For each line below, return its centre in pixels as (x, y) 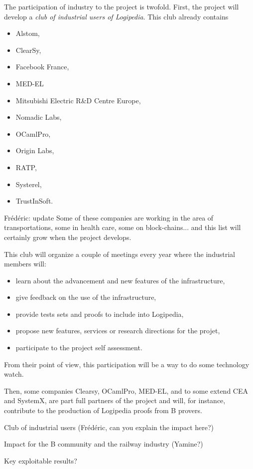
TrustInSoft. (34, 201)
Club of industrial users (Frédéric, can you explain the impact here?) (109, 427)
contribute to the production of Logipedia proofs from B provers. (103, 410)
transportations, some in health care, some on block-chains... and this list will (123, 227)
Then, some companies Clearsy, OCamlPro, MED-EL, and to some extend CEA (126, 390)
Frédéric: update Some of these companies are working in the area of (109, 217)
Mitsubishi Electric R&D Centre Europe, (78, 100)
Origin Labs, (35, 150)
